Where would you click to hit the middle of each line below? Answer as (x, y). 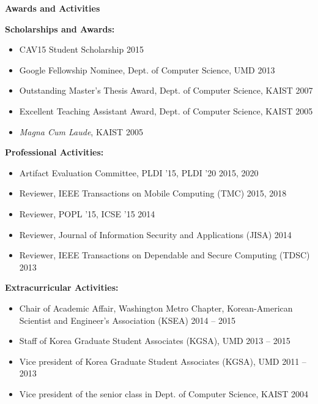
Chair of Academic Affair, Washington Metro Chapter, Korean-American (156, 308)
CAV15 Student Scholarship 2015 (81, 49)
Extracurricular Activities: (62, 287)
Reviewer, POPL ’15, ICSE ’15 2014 (87, 213)
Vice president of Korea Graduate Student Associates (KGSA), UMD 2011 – (163, 361)
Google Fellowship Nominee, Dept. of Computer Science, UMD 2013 (147, 69)
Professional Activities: (54, 152)
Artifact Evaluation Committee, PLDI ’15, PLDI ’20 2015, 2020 (139, 172)
